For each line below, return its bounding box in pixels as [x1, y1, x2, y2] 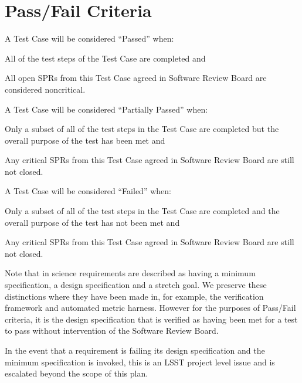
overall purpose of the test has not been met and [5, 216, 180, 228]
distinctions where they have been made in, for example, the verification [5, 290, 264, 302]
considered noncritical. [5, 83, 86, 95]
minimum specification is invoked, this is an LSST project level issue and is [5, 355, 275, 368]
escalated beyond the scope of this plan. [5, 367, 148, 379]
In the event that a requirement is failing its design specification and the [5, 344, 265, 356]
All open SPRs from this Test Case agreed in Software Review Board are [5, 72, 267, 84]
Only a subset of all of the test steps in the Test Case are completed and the [5, 205, 280, 217]
